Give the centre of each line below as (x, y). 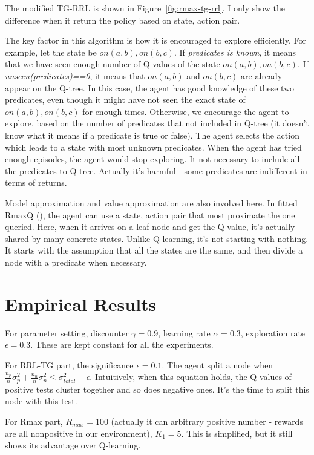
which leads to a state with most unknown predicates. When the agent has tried (153, 147)
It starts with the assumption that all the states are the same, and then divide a (154, 250)
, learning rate (184, 332)
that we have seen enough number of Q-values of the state (113, 64)
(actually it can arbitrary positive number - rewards (207, 421)
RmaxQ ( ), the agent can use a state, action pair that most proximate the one (150, 214)
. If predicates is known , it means (235, 52)
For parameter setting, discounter (67, 332)
